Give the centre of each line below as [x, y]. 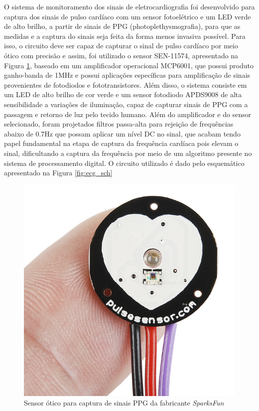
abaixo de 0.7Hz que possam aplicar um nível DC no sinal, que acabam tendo [122, 133]
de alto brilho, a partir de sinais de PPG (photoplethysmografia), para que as [122, 26]
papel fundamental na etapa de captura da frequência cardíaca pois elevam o [121, 143]
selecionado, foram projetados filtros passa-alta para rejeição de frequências [119, 124]
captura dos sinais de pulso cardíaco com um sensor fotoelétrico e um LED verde [128, 16]
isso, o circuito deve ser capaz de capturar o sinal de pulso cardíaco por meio [121, 46]
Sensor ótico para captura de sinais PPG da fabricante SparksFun [124, 403]
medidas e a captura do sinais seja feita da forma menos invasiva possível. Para [125, 36]
